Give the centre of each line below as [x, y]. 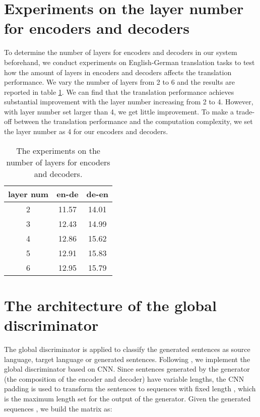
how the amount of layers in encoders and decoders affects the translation [118, 72]
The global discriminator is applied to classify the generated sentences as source [127, 349]
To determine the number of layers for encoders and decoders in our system [121, 52]
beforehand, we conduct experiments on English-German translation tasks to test [129, 62]
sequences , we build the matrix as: [58, 408]
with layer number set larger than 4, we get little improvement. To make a [119, 111]
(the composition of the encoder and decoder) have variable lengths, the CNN [124, 378]
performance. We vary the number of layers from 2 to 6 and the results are [119, 82]
